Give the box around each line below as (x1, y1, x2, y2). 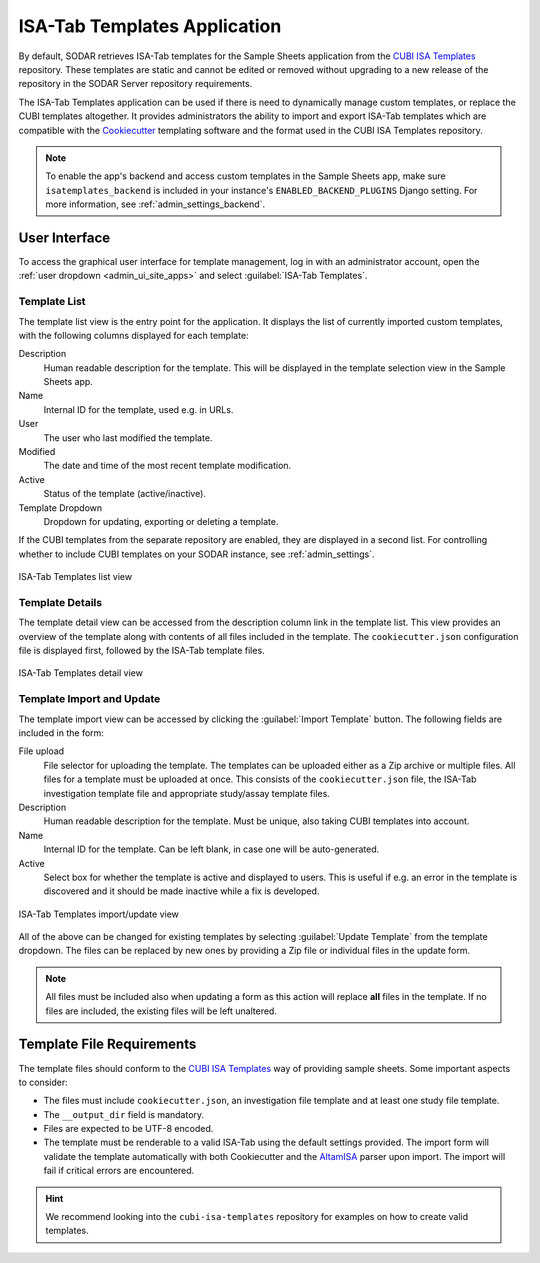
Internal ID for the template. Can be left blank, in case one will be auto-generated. (43, 843, 380, 855)
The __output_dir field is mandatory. (43, 1108, 205, 1120)
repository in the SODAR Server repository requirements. (18, 78, 253, 90)
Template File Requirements (18, 1036, 197, 1053)
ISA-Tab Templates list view (18, 571, 133, 583)
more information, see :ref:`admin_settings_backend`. (45, 198, 265, 210)
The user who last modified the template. (43, 431, 213, 444)
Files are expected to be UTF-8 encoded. (43, 1123, 214, 1135)
